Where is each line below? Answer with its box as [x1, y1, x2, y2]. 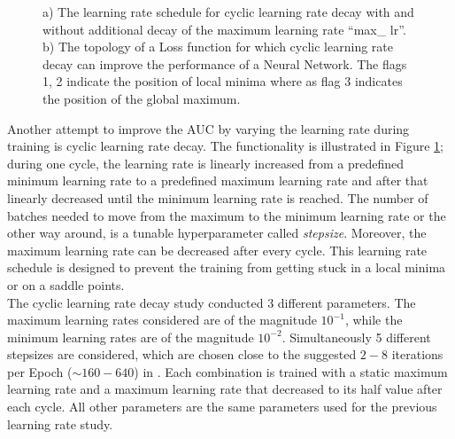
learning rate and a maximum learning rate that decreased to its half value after [7, 380, 443, 398]
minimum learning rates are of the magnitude [7, 327, 254, 346]
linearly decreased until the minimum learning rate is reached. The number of [7, 188, 428, 207]
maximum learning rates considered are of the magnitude [7, 310, 317, 329]
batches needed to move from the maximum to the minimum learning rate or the [7, 206, 446, 224]
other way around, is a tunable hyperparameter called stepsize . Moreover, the [7, 223, 427, 242]
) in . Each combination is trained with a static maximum [134, 362, 448, 380]
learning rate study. [7, 414, 113, 433]
